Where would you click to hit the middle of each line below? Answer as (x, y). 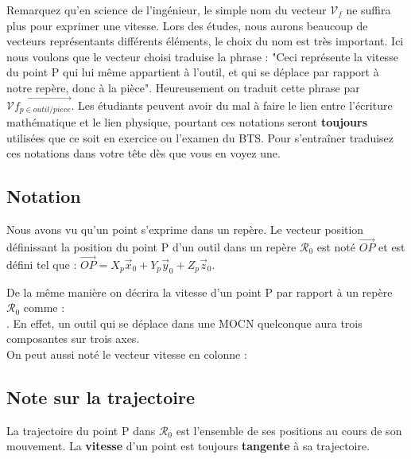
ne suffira (368, 10)
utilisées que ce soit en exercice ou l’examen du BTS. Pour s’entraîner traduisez (200, 137)
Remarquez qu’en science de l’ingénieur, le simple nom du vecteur (167, 10)
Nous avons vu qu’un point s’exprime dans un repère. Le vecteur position (185, 229)
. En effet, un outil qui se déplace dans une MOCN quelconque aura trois (184, 323)
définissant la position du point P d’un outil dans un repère (151, 247)
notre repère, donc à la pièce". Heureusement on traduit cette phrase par (183, 87)
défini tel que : (42, 264)
